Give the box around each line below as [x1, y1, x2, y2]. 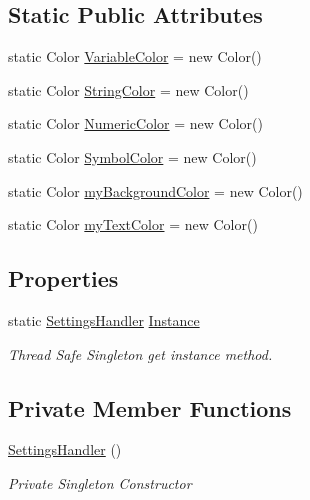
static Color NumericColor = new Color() [8, 113, 263, 134]
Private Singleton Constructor [8, 472, 192, 493]
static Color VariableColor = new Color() [8, 46, 262, 67]
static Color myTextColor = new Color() [8, 214, 258, 235]
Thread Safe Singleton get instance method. [8, 343, 273, 364]
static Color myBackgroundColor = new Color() [8, 180, 303, 201]
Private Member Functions [8, 392, 292, 423]
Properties [8, 263, 119, 294]
